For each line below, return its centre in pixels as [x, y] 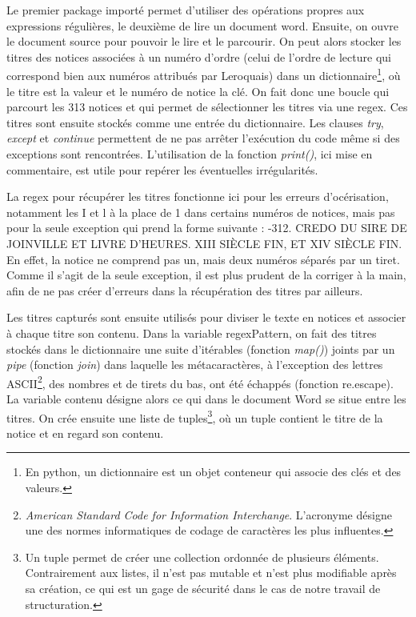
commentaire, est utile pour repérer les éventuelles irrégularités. [162, 169]
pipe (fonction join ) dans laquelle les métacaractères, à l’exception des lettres [195, 365]
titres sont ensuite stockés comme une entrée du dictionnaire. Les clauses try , [195, 122]
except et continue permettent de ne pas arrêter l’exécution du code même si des [203, 138]
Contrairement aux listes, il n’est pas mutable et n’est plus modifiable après [211, 573]
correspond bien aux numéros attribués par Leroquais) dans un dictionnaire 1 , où [204, 74]
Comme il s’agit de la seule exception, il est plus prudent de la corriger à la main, [206, 275]
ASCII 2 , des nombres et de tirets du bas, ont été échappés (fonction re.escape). [200, 382]
